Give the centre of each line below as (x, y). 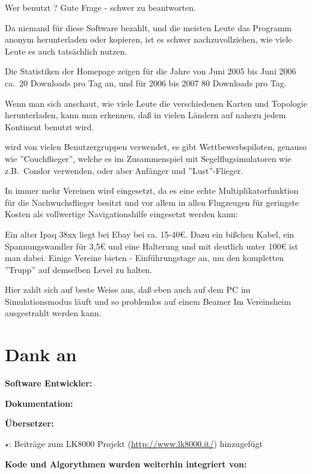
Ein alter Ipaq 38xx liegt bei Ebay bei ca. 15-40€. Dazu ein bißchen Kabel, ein (150, 234)
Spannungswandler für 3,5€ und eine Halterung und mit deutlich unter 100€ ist (151, 246)
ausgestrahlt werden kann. (53, 313)
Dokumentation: (39, 403)
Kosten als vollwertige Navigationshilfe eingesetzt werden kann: (121, 214)
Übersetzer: (29, 423)
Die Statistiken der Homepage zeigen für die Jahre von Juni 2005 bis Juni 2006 (151, 71)
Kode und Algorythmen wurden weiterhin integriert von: (126, 463)
